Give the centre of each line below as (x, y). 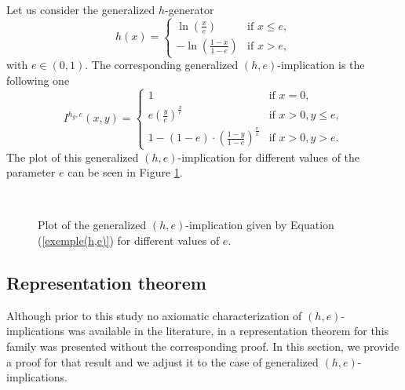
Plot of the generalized (92, 225)
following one (38, 80)
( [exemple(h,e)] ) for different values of (129, 241)
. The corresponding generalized (162, 65)
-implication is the (321, 65)
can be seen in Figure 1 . (125, 172)
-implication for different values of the (269, 157)
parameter (31, 172)
